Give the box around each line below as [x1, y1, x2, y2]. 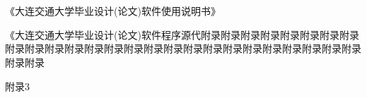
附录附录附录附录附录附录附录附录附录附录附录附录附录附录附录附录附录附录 [5, 41, 361, 56]
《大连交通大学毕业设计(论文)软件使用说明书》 [5, 4, 221, 18]
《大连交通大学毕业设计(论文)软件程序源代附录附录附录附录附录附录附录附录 [5, 27, 359, 42]
